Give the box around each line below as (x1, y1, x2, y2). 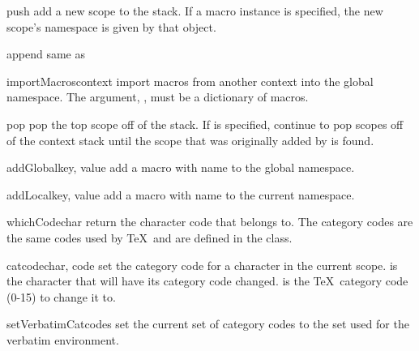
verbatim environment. (6, 331, 119, 348)
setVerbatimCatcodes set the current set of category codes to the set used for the (6, 315, 409, 332)
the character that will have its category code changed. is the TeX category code (6, 272, 408, 289)
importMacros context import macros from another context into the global (6, 72, 374, 89)
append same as (6, 45, 85, 62)
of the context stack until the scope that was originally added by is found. (6, 131, 374, 148)
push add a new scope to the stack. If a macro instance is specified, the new (6, 2, 383, 19)
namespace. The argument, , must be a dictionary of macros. (6, 88, 309, 105)
